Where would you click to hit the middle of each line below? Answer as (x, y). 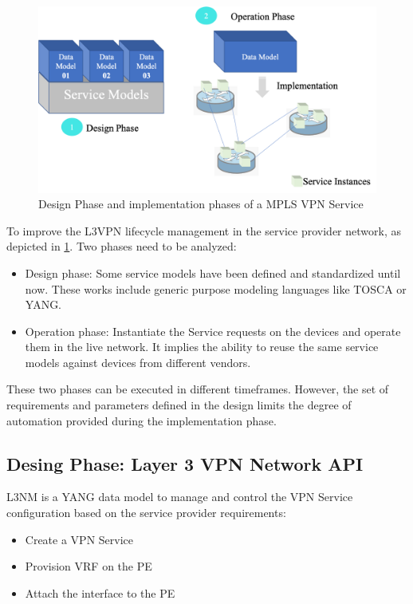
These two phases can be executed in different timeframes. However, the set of (198, 389)
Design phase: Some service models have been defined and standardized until (213, 272)
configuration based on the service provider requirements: (146, 513)
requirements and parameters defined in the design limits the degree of (179, 405)
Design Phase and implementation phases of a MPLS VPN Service (201, 204)
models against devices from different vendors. (138, 362)
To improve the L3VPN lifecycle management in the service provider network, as (204, 230)
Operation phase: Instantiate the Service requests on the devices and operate (213, 331)
